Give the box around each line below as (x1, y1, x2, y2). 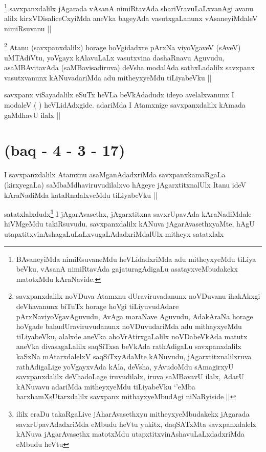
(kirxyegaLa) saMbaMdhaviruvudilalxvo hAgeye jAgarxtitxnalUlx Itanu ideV (4, 179, 246, 190)
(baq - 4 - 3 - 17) (4, 139, 125, 160)
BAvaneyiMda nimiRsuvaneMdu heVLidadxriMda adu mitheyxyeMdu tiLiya (16, 253, 256, 264)
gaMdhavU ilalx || (4, 109, 61, 120)
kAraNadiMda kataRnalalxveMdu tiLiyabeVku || (4, 189, 158, 200)
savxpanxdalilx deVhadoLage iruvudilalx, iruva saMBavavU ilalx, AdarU (16, 371, 245, 382)
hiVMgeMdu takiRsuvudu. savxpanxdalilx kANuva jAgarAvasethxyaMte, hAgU (4, 218, 255, 229)
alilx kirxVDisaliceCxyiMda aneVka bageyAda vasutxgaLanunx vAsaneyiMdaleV (4, 13, 258, 24)
